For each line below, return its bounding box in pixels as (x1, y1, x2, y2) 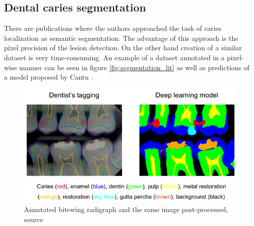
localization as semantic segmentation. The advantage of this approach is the (4, 32, 239, 43)
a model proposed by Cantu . (4, 72, 93, 82)
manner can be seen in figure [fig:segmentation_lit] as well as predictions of (19, 62, 250, 72)
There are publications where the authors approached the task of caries (4, 23, 222, 33)
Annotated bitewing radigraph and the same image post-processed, (24, 204, 228, 214)
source (24, 214, 43, 224)
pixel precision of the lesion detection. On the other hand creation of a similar (4, 42, 242, 53)
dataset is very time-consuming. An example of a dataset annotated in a (4, 52, 225, 62)
